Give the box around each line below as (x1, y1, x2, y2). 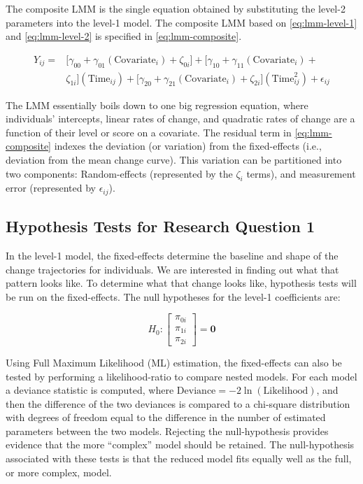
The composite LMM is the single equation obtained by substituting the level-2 (6, 1, 346, 15)
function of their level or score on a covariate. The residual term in (6, 124, 292, 139)
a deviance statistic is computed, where (6, 383, 174, 397)
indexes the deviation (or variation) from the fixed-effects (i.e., (54, 138, 322, 153)
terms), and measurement (246, 166, 356, 180)
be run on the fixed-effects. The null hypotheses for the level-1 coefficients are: (6, 289, 341, 304)
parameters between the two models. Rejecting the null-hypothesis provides (6, 423, 329, 438)
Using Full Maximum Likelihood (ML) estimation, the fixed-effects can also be (6, 355, 342, 369)
